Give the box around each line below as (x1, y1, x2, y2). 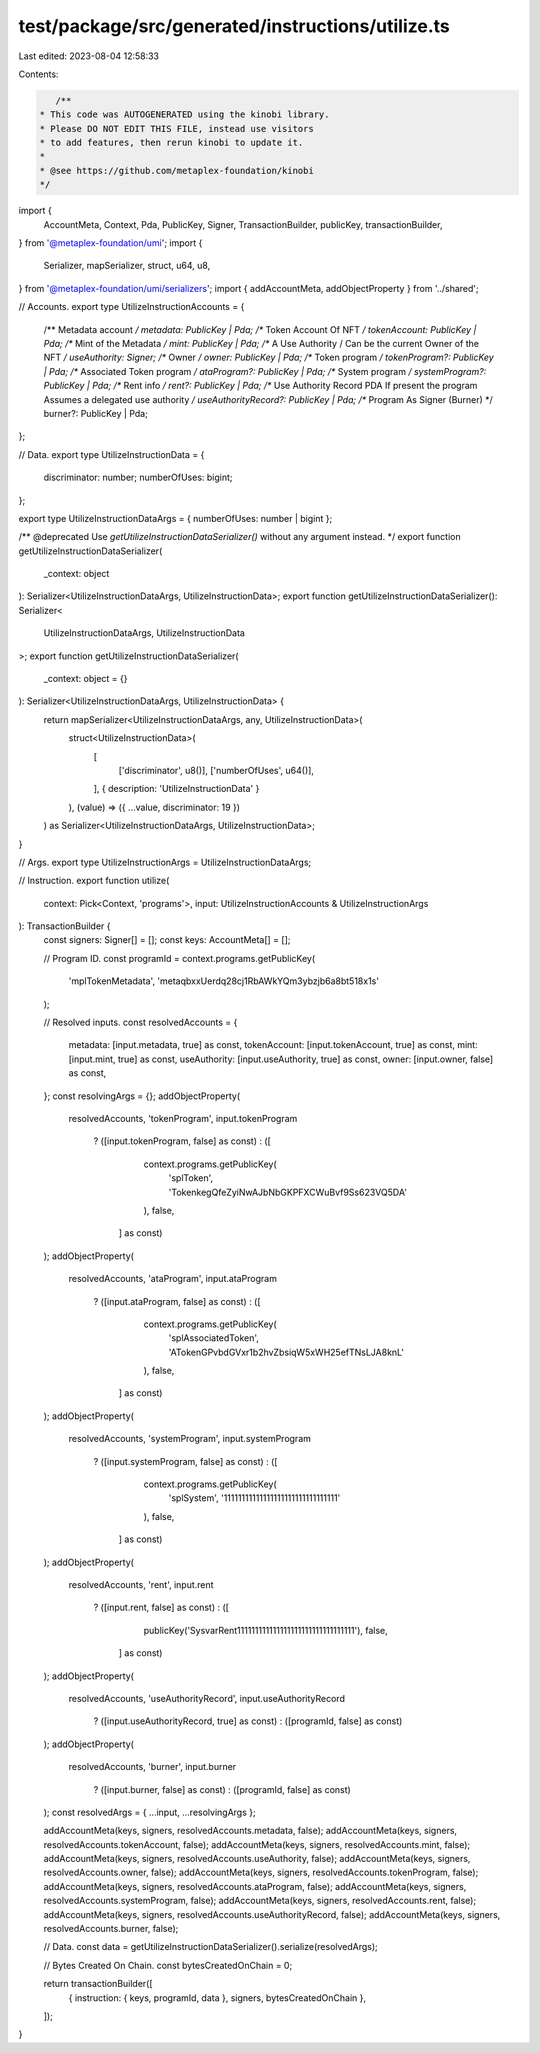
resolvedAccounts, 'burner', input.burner (68, 1761, 237, 1773)
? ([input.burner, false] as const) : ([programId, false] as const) (93, 1783, 352, 1795)
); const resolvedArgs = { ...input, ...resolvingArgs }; (43, 1806, 256, 1818)
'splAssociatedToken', (168, 1332, 260, 1344)
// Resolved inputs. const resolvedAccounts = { (43, 1016, 238, 1029)
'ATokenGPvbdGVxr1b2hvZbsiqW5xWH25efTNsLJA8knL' (168, 1346, 405, 1358)
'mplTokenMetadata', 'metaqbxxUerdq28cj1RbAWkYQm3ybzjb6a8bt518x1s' (68, 975, 380, 987)
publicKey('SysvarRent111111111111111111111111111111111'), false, (143, 1624, 389, 1636)
